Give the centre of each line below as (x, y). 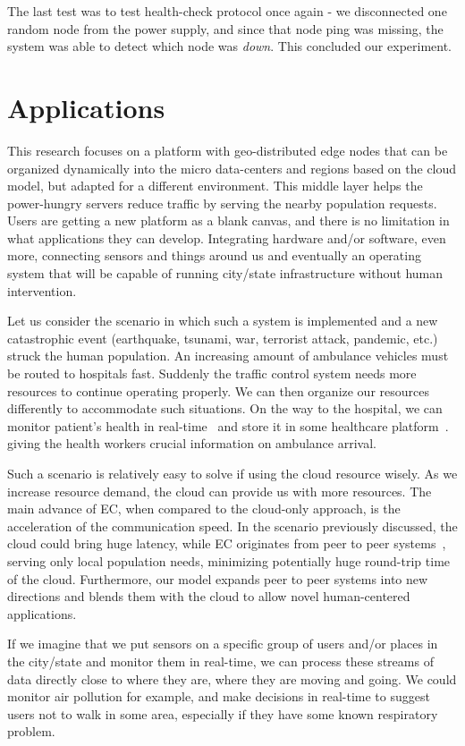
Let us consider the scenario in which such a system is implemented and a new (223, 321)
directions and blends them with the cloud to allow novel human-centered (209, 596)
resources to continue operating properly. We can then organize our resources (218, 390)
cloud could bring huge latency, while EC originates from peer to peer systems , (227, 543)
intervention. (42, 290)
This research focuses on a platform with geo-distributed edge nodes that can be (228, 150)
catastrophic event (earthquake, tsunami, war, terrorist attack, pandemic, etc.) (223, 338)
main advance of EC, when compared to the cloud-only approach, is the (204, 509)
